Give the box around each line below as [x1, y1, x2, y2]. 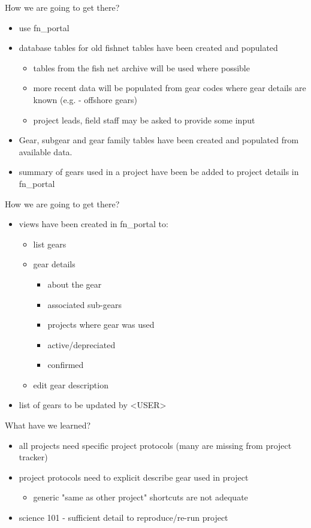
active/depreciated [47, 338, 116, 351]
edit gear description [33, 378, 108, 391]
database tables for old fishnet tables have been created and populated [19, 41, 278, 54]
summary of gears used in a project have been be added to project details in [19, 165, 299, 178]
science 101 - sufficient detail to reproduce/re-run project [19, 511, 228, 524]
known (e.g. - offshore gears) [33, 93, 137, 105]
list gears [33, 237, 67, 250]
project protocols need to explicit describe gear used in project [19, 470, 249, 483]
